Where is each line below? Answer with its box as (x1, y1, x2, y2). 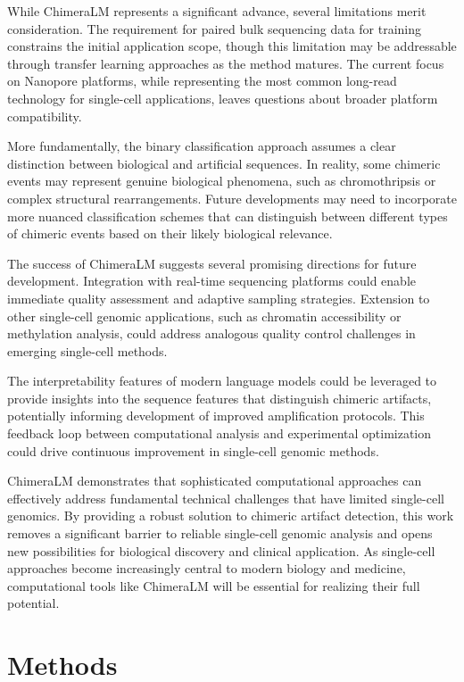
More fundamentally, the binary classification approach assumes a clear (7, 137, 396, 155)
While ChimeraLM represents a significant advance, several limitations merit (7, 2, 427, 20)
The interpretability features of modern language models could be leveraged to (7, 371, 437, 390)
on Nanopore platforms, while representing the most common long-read (7, 71, 397, 90)
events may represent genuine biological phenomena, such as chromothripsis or (7, 171, 436, 190)
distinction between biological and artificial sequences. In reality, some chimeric (7, 154, 441, 172)
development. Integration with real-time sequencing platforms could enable (7, 271, 416, 290)
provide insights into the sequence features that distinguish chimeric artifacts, (7, 388, 432, 407)
